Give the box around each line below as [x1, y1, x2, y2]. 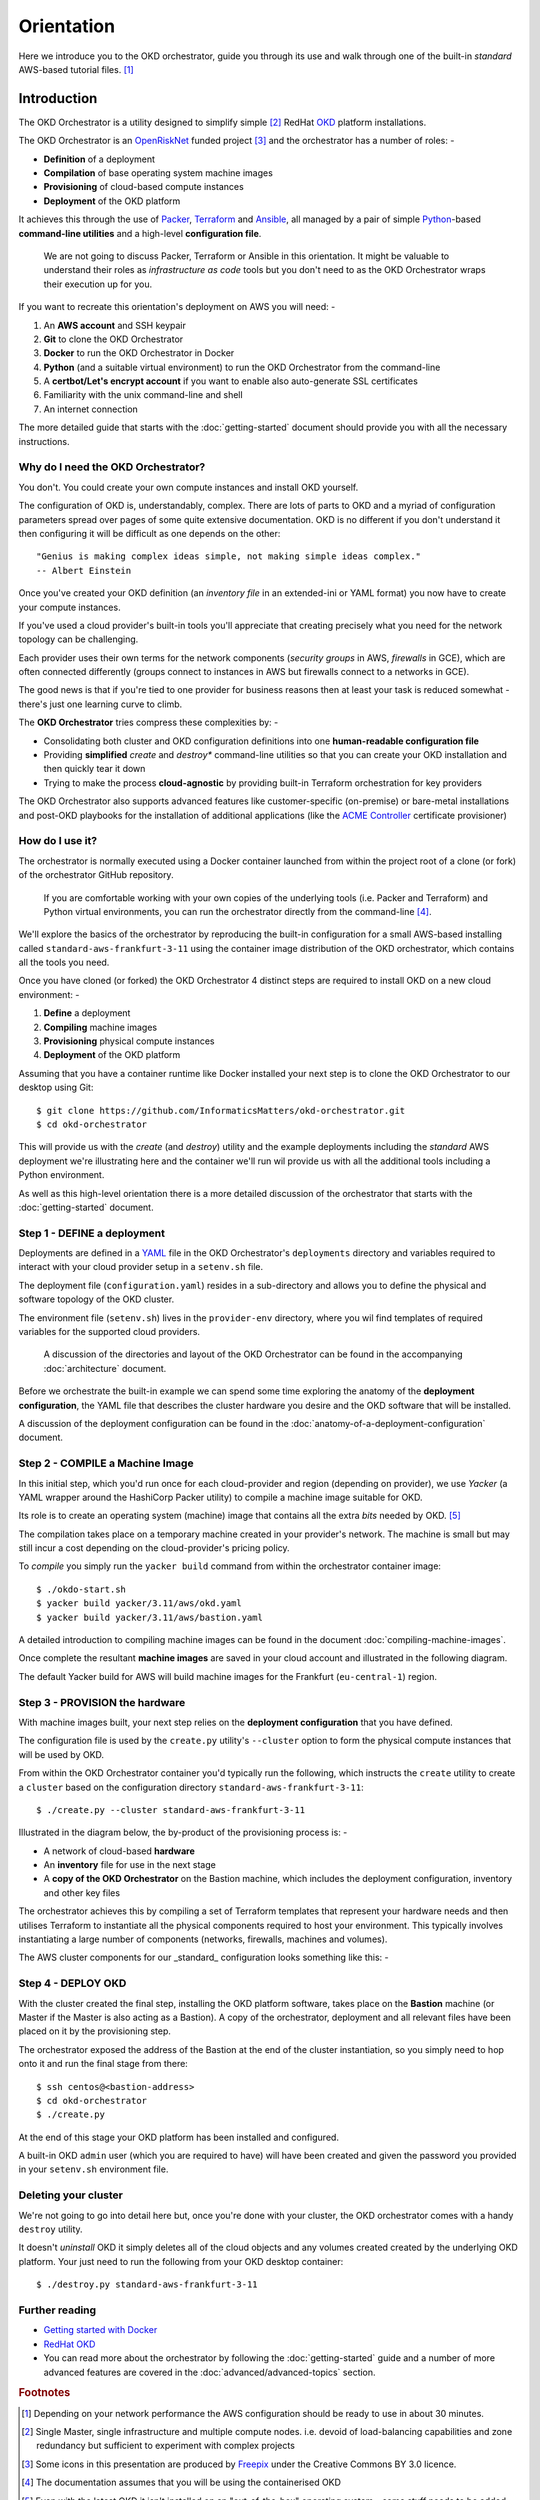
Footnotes [18, 2386, 71, 2400]
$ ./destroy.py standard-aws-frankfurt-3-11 [36, 2279, 259, 2290]
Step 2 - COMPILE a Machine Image [18, 1456, 194, 1470]
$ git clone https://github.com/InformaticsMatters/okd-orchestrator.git [36, 1105, 406, 1116]
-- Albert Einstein [36, 565, 132, 576]
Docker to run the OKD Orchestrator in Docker [43, 347, 235, 359]
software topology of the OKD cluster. [18, 1293, 175, 1305]
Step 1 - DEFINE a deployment [18, 1226, 165, 1240]
